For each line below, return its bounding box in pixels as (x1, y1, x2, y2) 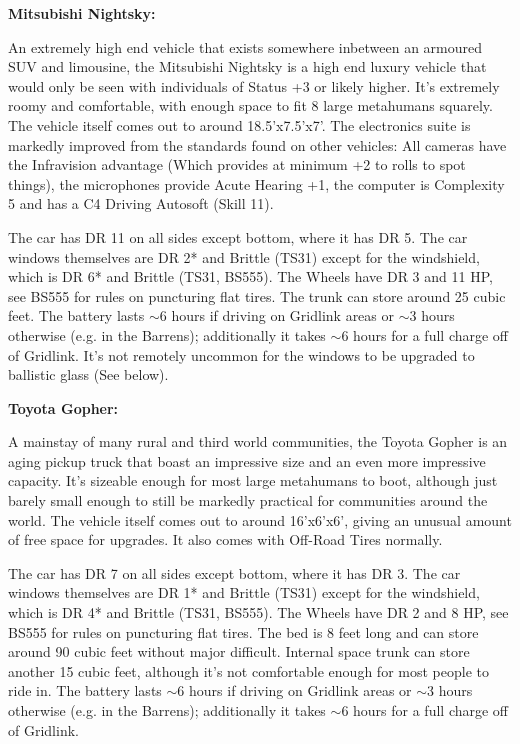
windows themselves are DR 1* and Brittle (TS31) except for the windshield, (8, 582, 480, 603)
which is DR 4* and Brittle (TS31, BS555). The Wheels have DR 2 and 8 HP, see (8, 602, 509, 623)
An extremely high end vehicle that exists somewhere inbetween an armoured (8, 36, 483, 57)
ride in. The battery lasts (8, 680, 162, 701)
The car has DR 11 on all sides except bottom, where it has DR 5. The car (8, 226, 468, 247)
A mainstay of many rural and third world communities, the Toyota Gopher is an (8, 431, 508, 452)
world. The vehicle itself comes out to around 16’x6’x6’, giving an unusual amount (8, 509, 512, 530)
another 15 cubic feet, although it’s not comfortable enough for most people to (8, 660, 489, 681)
